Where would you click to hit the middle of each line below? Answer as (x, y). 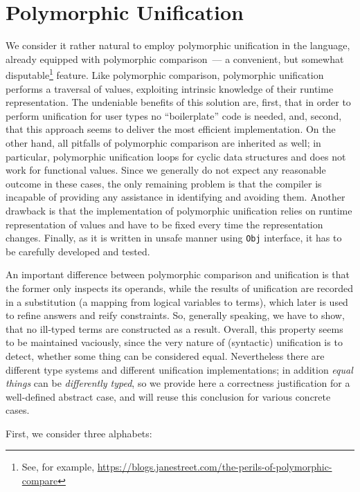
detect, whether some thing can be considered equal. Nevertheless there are (165, 355)
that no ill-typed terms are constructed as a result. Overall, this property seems (174, 328)
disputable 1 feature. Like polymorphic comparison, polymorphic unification (165, 74)
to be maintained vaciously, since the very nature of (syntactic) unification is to (174, 342)
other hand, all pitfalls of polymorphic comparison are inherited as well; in (163, 142)
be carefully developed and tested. (78, 251)
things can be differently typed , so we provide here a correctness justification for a (178, 383)
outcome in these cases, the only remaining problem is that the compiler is (164, 183)
